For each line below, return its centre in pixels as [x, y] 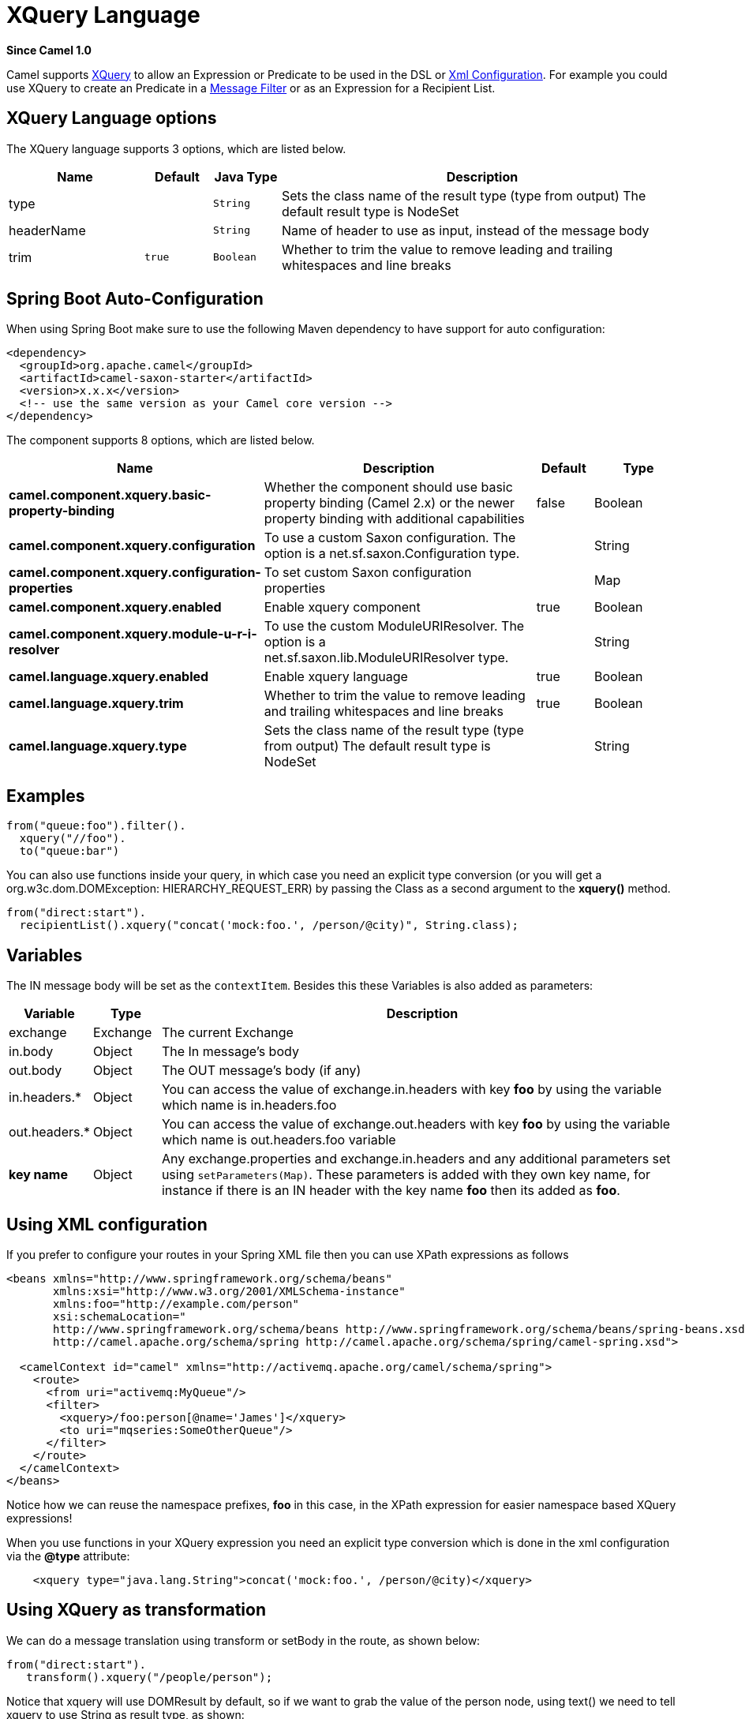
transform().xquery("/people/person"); [150, 1677]
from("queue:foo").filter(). [96, 826]
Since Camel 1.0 [49, 50]
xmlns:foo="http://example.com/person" [176, 1303]
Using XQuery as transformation [137, 1610]
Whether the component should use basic [388, 487]
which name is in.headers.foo [249, 1105]
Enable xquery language [336, 677]
